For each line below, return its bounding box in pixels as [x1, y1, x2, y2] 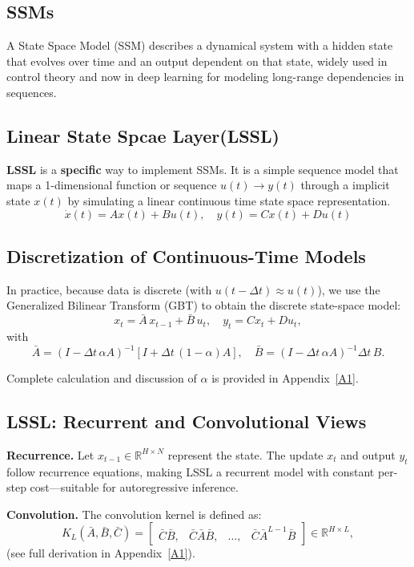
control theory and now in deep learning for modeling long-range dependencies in [6, 68, 404, 85]
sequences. [6, 83, 57, 100]
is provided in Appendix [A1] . [211, 370, 359, 387]
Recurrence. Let [6, 446, 94, 463]
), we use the [317, 281, 380, 298]
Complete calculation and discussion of [6, 370, 197, 387]
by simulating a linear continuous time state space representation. [67, 192, 391, 209]
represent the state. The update [167, 446, 324, 463]
